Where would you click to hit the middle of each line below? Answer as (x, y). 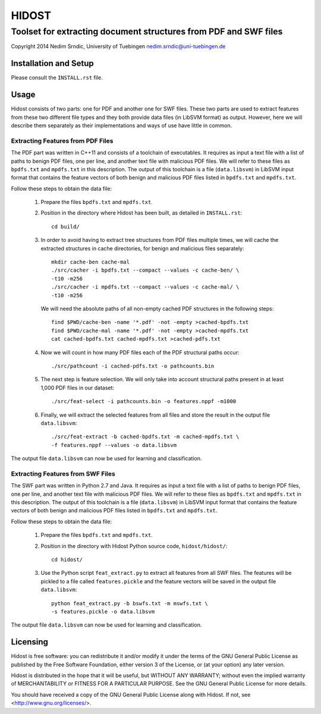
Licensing (30, 642)
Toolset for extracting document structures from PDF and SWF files (147, 32)
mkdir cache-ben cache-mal (91, 262)
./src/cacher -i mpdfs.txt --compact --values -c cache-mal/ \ (145, 287)
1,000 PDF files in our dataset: (78, 388)
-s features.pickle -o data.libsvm (103, 611)
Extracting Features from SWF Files (63, 474)
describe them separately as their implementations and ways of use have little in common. (122, 125)
